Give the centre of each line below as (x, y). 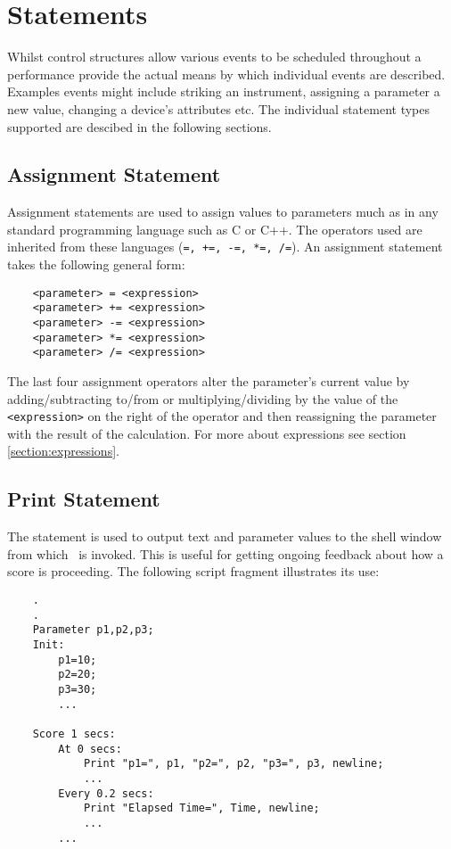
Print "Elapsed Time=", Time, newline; (201, 808)
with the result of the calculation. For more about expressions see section (207, 433)
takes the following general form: (96, 264)
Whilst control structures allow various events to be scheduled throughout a (214, 57)
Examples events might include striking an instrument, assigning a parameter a (224, 91)
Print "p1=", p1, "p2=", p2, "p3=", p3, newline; (234, 764)
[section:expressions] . (63, 451)
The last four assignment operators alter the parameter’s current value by (209, 381)
